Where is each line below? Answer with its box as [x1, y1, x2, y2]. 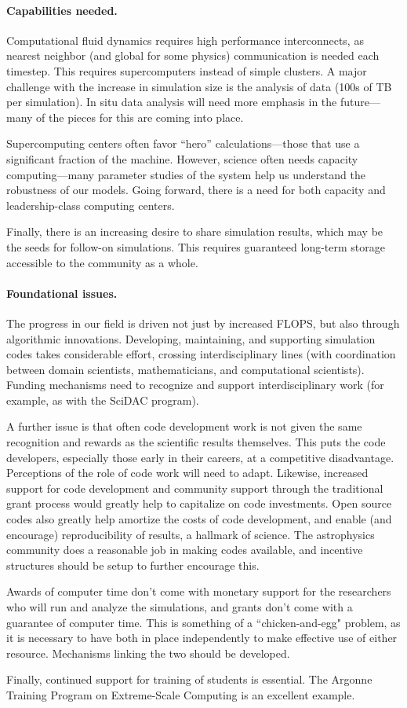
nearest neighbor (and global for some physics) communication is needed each [6, 47, 380, 64]
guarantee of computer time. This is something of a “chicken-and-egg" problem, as [6, 614, 401, 630]
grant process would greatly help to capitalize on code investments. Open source [6, 495, 392, 512]
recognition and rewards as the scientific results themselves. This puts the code [6, 434, 386, 450]
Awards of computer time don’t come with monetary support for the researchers [6, 583, 391, 600]
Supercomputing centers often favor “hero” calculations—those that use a [6, 135, 360, 152]
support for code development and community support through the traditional [6, 479, 383, 496]
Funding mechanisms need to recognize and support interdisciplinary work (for [6, 376, 384, 393]
